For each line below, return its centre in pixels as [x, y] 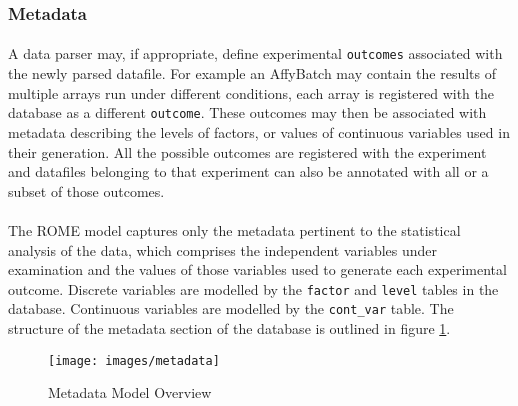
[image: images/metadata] [134, 360]
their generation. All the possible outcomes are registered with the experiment [247, 151]
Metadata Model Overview [130, 392]
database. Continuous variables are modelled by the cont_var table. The [231, 308]
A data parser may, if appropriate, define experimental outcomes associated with [255, 53]
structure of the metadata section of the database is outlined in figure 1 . [229, 328]
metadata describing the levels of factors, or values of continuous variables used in [259, 131]
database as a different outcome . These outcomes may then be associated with [247, 112]
